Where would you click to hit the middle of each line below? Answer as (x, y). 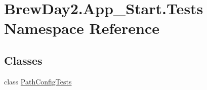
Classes (23, 60)
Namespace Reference (82, 28)
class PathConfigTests (38, 81)
